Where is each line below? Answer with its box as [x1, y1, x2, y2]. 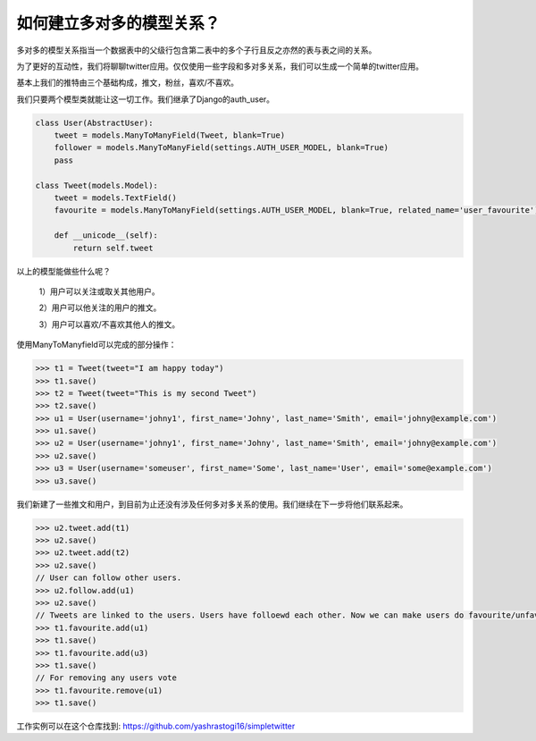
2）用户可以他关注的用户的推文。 [38, 302, 162, 313]
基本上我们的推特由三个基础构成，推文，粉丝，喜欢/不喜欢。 [16, 77, 239, 88]
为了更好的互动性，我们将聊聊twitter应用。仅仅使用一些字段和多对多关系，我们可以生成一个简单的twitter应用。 [16, 61, 424, 72]
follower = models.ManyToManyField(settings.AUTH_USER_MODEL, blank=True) [54, 143, 389, 153]
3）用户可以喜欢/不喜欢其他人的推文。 [38, 318, 180, 330]
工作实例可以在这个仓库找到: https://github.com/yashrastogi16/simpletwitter [16, 720, 296, 732]
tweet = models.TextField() [54, 193, 178, 203]
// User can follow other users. [35, 573, 182, 583]
